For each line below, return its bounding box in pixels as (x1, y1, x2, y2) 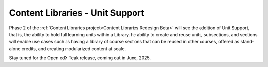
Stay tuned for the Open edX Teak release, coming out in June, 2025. (9, 55, 151, 61)
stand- (240, 39, 254, 45)
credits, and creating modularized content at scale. (21, 45, 126, 52)
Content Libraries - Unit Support (9, 7, 145, 18)
